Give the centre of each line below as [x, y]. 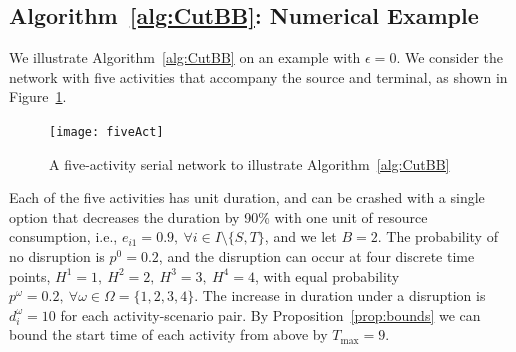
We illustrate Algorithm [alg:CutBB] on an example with [185, 57]
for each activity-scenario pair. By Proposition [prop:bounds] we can [270, 314]
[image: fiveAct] [106, 131]
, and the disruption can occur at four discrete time [316, 256]
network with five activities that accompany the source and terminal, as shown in [258, 76]
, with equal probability [327, 275]
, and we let [300, 236]
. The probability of [437, 236]
